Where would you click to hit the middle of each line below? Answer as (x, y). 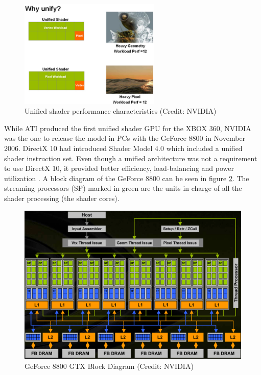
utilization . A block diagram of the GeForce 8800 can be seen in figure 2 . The (127, 178)
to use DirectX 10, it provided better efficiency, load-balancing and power (119, 168)
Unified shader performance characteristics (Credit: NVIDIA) (121, 111)
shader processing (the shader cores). (62, 198)
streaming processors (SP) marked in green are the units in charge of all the (123, 188)
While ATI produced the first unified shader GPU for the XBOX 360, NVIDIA (128, 128)
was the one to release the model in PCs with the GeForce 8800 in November (125, 138)
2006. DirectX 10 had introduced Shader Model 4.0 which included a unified (123, 148)
